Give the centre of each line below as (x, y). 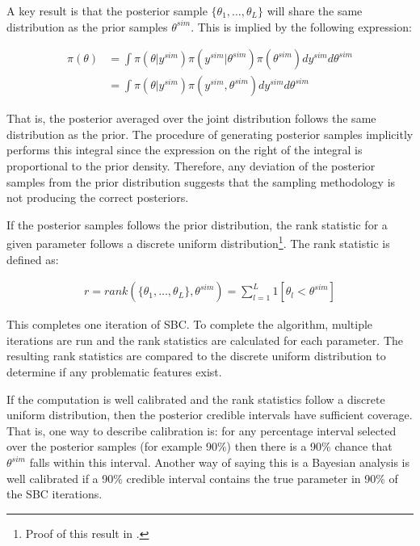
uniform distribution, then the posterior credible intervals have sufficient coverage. (210, 415)
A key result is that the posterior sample (107, 10)
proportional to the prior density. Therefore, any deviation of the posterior (191, 166)
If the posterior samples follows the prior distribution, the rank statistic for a (197, 224)
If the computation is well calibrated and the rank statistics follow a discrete (196, 399)
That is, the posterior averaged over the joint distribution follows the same (191, 118)
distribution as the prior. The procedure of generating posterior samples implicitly (210, 134)
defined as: (33, 259)
